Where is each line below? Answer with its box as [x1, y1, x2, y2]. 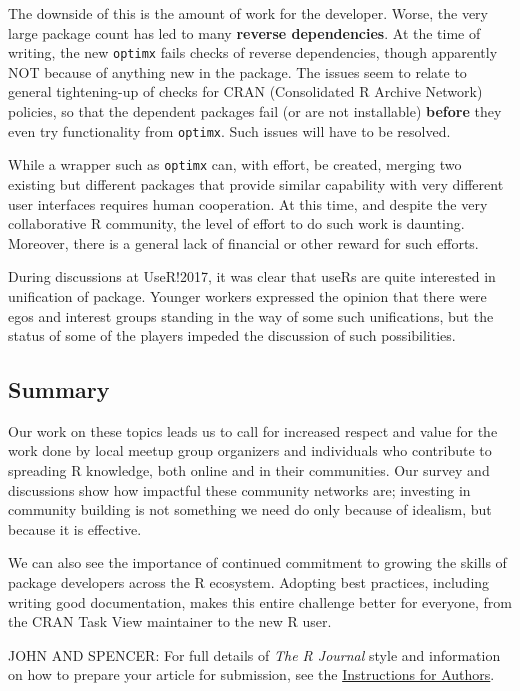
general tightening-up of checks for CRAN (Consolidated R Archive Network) [8, 81, 483, 102]
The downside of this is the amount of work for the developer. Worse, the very [8, 3, 488, 23]
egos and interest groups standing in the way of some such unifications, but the [8, 305, 494, 326]
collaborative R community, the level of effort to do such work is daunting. [8, 213, 465, 234]
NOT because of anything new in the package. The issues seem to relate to [8, 61, 467, 82]
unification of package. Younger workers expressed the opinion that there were [8, 285, 487, 306]
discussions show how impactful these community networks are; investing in [8, 479, 471, 500]
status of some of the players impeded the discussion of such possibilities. [8, 325, 456, 346]
